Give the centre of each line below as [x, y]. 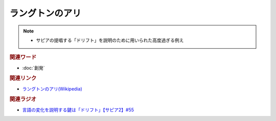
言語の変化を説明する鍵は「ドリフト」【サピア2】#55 [78, 110]
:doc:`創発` [34, 68]
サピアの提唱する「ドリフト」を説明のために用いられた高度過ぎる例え [110, 40]
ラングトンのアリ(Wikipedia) [52, 88]
